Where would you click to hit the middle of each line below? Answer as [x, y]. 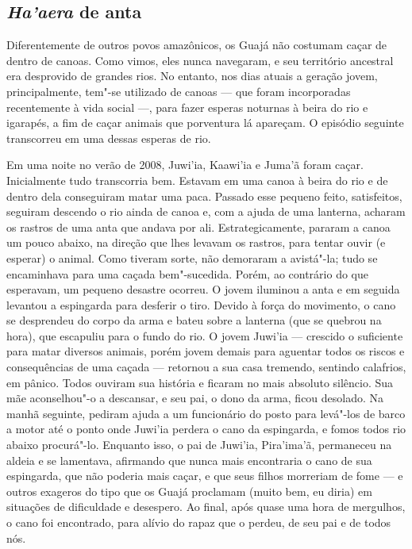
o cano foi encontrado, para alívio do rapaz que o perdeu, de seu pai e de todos [199, 522]
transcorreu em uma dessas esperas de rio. [109, 138]
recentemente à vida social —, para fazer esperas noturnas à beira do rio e [187, 107]
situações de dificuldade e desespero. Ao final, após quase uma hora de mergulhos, [206, 507]
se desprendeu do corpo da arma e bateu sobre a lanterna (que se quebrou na [194, 320]
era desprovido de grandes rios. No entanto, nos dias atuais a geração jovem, [192, 76]
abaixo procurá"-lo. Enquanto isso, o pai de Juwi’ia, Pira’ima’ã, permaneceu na [199, 445]
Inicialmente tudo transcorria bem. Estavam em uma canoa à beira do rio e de [197, 180]
